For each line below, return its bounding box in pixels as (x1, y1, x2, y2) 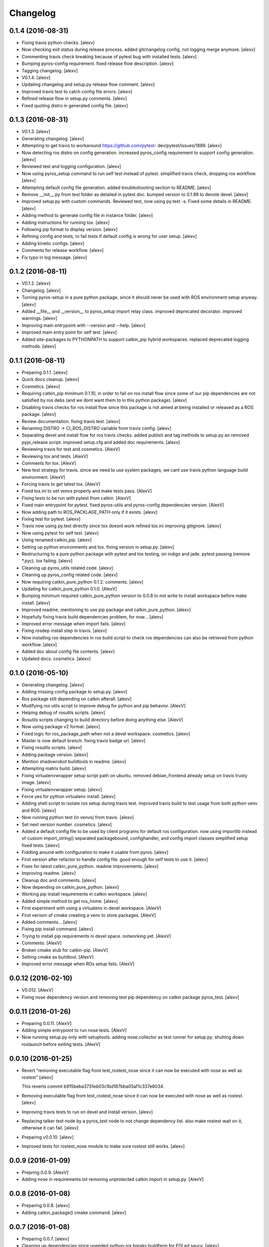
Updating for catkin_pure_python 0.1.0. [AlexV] (21, 586, 117, 592)
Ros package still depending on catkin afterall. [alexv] (21, 696, 132, 702)
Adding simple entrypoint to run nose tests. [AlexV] (21, 1027, 127, 1033)
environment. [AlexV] (21, 474, 65, 480)
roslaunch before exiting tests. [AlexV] (21, 1041, 101, 1047)
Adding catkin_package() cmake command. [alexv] (21, 1210, 127, 1216)
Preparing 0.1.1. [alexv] (21, 369, 68, 375)
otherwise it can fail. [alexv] (21, 1125, 79, 1131)
